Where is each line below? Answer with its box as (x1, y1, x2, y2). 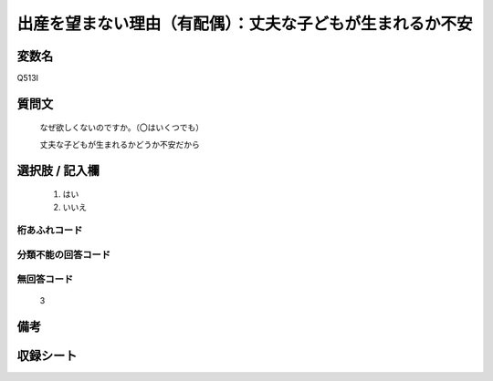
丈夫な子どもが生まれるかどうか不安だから (39, 139, 200, 149)
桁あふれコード (16, 224, 83, 237)
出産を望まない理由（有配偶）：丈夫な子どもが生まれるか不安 (16, 14, 474, 34)
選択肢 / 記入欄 (16, 162, 100, 178)
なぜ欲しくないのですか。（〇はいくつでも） (39, 122, 205, 133)
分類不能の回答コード (16, 248, 111, 261)
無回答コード (16, 273, 74, 285)
